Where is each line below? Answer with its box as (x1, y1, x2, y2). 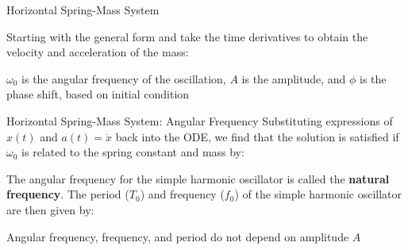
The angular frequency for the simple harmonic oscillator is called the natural (6, 170, 390, 187)
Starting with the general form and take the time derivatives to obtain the (6, 28, 368, 44)
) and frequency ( (140, 186, 225, 202)
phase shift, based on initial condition (6, 86, 190, 102)
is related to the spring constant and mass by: (21, 144, 244, 160)
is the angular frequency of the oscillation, (21, 70, 226, 87)
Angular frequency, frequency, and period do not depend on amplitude (6, 228, 349, 244)
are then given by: (6, 201, 94, 217)
